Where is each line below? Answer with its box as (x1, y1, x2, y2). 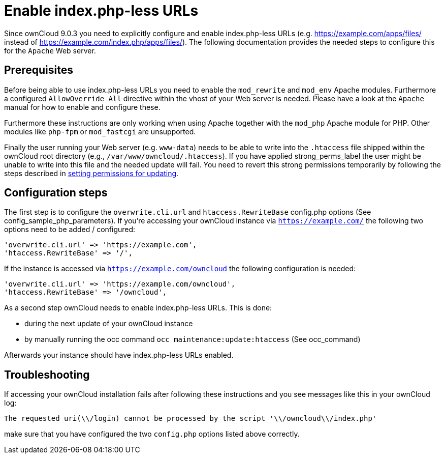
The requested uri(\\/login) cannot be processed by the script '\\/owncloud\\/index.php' (4, 414, 377, 423)
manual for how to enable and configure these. (4, 102, 161, 111)
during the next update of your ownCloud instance (24, 319, 193, 328)
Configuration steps (4, 186, 108, 199)
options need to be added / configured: (4, 225, 136, 234)
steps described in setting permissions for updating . (4, 168, 179, 178)
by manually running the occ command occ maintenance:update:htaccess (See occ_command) (24, 335, 361, 344)
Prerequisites (4, 64, 73, 77)
